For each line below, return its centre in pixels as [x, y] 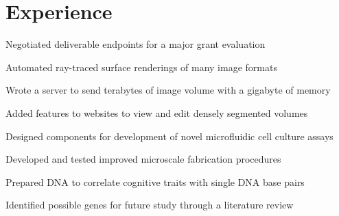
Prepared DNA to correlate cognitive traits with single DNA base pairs [155, 181]
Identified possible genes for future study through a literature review [150, 205]
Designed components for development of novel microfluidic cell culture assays [169, 136]
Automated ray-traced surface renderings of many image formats [141, 67]
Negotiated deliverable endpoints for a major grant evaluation [136, 44]
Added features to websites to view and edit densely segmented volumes [157, 112]
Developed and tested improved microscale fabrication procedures [143, 159]
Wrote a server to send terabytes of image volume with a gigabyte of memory [168, 90]
